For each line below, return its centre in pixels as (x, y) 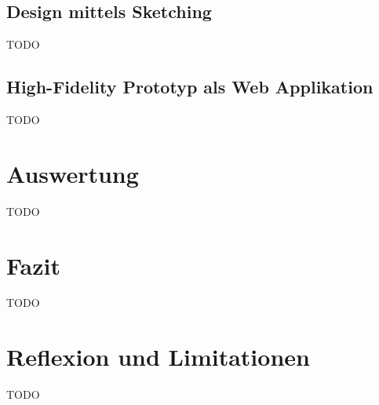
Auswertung (73, 173)
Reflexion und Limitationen (158, 357)
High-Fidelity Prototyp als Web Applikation (190, 87)
